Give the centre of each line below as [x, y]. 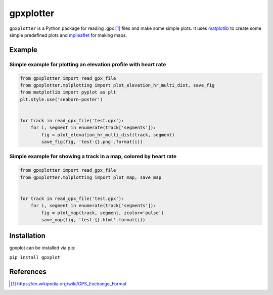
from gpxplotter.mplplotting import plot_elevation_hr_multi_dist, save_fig [117, 85]
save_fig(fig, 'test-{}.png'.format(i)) [92, 142]
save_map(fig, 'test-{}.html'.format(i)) [93, 219]
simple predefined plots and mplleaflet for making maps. [68, 35]
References [28, 272]
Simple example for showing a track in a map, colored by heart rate [93, 157]
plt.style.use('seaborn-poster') [61, 99]
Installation [27, 236]
